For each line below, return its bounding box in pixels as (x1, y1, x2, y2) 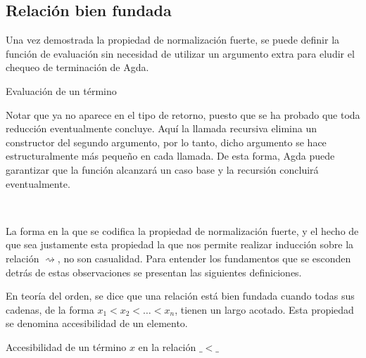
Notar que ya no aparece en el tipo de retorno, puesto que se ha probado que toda (6, 107, 360, 122)
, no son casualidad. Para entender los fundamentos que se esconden (57, 250, 351, 265)
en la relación (138, 339, 196, 354)
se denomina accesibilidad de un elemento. (6, 316, 188, 331)
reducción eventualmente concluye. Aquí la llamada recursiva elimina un (6, 121, 317, 136)
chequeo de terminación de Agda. (6, 60, 149, 75)
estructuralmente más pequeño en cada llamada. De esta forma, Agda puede (6, 148, 335, 163)
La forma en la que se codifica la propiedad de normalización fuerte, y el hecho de (6, 223, 359, 238)
